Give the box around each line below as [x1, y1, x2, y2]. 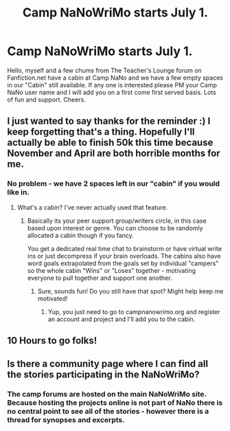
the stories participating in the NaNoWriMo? [7, 369, 200, 381]
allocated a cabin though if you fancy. [27, 231, 134, 239]
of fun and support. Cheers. [7, 95, 86, 104]
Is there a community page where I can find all [7, 358, 208, 370]
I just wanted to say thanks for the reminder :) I [7, 115, 211, 127]
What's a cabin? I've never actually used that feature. [16, 203, 168, 211]
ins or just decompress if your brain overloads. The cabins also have [27, 252, 221, 260]
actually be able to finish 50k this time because [7, 137, 214, 148]
